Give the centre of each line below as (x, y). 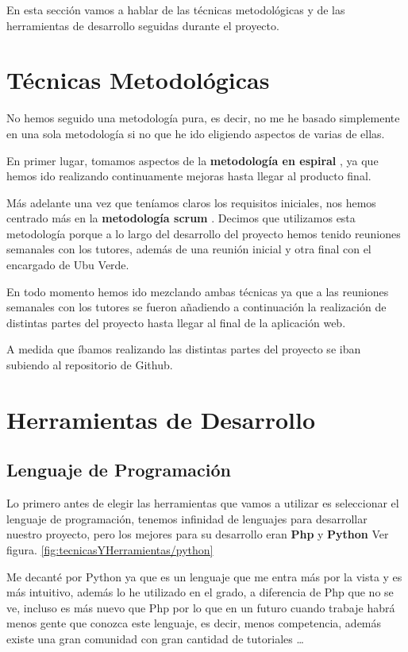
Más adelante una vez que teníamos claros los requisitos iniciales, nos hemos (191, 202)
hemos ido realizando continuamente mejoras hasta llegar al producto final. (189, 176)
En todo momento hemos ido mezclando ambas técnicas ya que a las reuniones (198, 291)
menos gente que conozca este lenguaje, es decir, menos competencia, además (194, 623)
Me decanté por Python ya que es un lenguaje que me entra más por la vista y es (204, 576)
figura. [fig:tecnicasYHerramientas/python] (110, 549)
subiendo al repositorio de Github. (90, 365)
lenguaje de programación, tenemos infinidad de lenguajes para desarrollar (187, 518)
